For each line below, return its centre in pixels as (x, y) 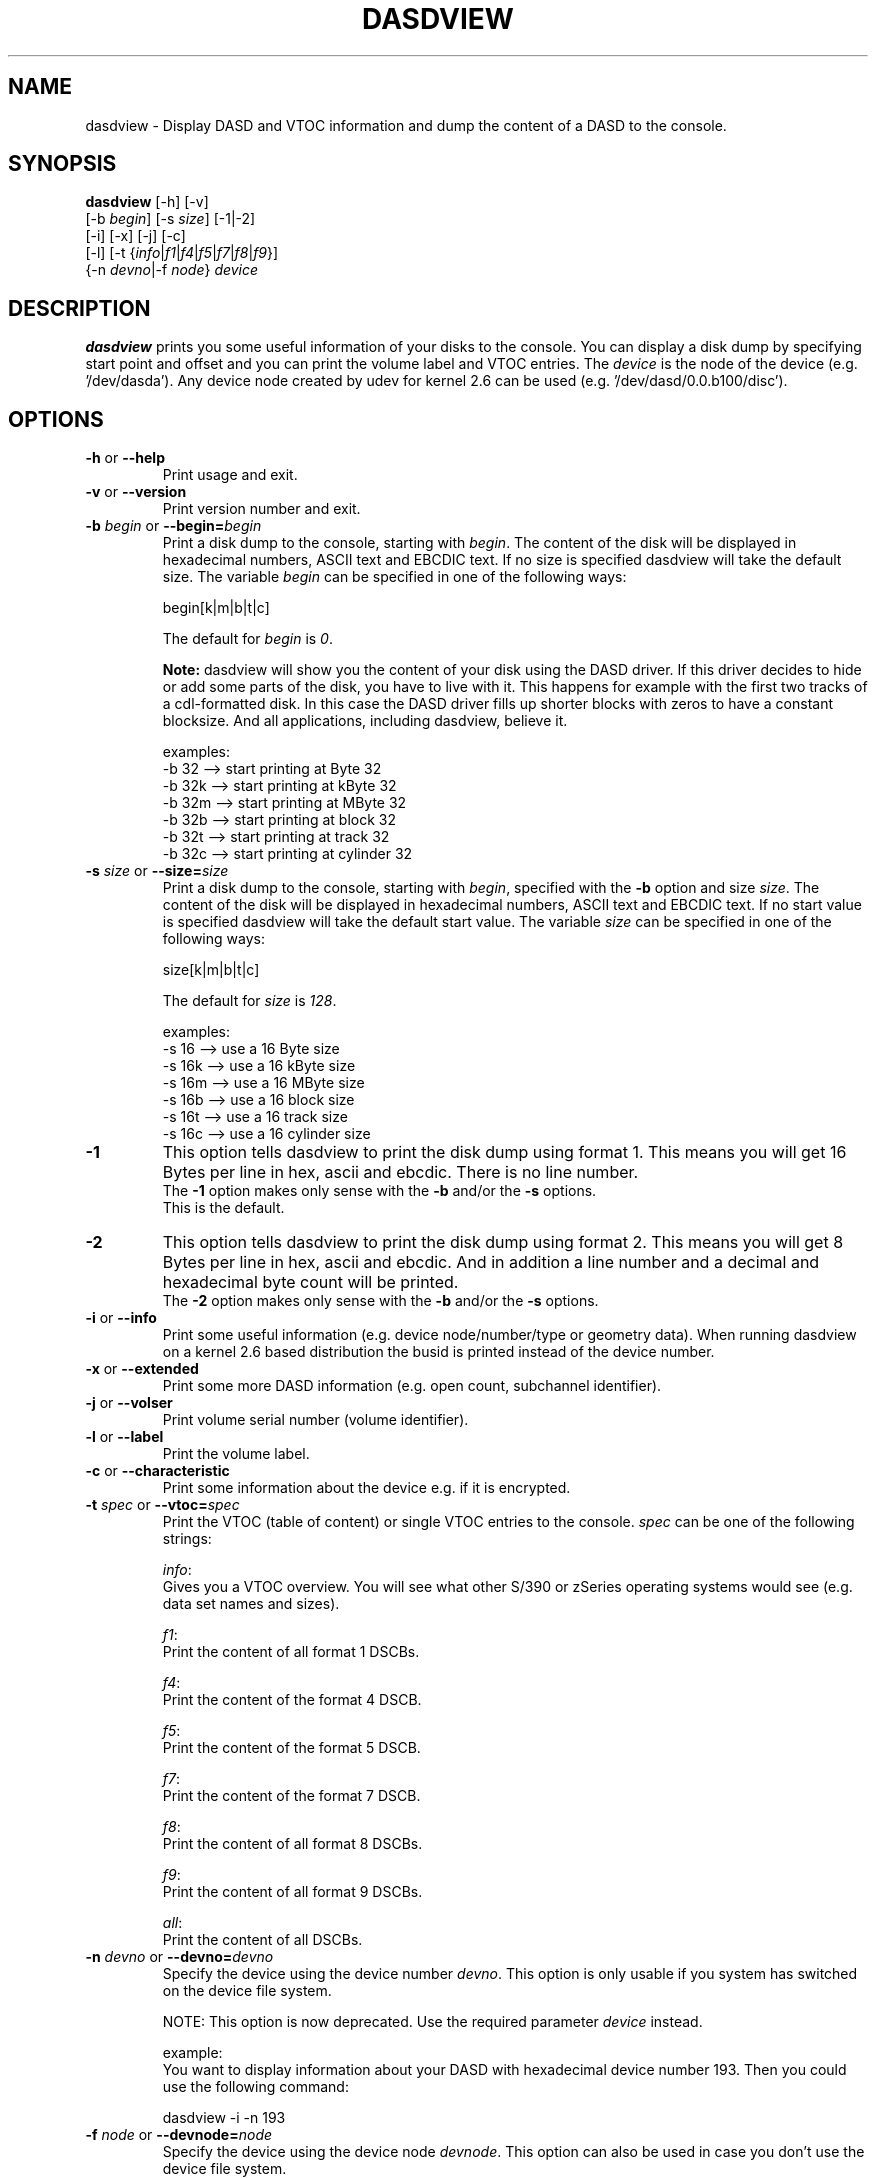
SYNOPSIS (62, 164)
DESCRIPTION (79, 308)
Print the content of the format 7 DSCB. (291, 1796)
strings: (187, 1539)
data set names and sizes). (251, 1604)
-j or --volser (129, 1403)
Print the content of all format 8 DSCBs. (292, 1844)
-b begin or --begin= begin (173, 526)
